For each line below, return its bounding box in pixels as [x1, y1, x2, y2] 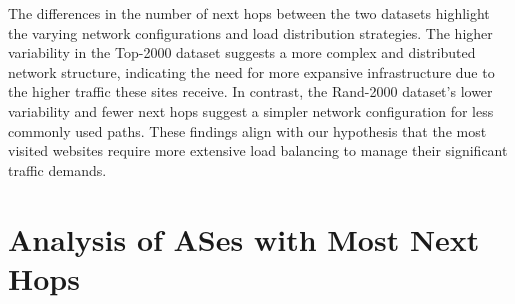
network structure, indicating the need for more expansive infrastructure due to [8, 61, 495, 82]
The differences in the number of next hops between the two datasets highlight [8, 3, 490, 23]
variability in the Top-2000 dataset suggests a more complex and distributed [8, 42, 476, 63]
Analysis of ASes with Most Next [8, 218, 480, 259]
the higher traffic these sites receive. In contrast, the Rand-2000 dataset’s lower [8, 81, 493, 102]
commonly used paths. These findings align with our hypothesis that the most [8, 120, 487, 141]
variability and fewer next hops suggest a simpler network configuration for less [8, 100, 494, 121]
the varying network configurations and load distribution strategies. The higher [8, 22, 493, 43]
